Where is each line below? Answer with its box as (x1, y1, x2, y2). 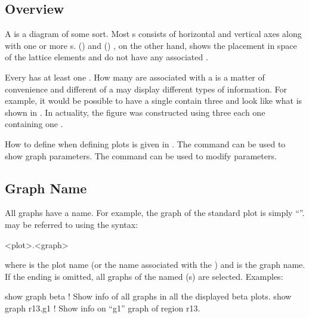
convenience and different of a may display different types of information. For (5, 82, 288, 95)
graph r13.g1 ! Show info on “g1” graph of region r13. (5, 301, 200, 314)
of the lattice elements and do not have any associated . (5, 51, 208, 63)
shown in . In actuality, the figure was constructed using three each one (5, 106, 265, 118)
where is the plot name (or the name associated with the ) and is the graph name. (5, 258, 305, 271)
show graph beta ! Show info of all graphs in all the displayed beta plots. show (5, 290, 292, 302)
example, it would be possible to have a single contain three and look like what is (5, 94, 302, 107)
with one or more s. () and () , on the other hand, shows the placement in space (5, 39, 297, 51)
